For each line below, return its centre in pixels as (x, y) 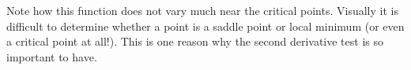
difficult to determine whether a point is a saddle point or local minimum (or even (205, 26)
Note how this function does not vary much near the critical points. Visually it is (202, 10)
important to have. (52, 56)
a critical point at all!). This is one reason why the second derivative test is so (195, 41)
